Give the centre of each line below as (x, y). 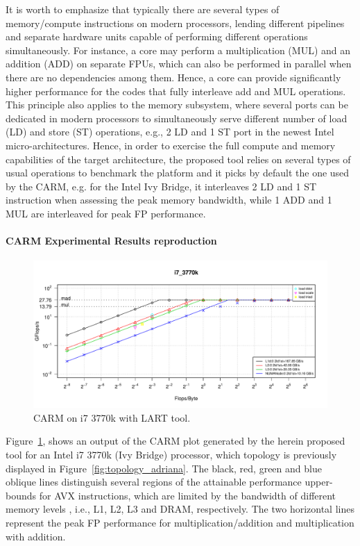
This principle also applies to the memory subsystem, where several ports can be (177, 105)
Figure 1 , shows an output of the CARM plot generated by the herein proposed (175, 441)
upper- (319, 482)
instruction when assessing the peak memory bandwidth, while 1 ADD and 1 (169, 200)
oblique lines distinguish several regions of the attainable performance (154, 482)
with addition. (36, 536)
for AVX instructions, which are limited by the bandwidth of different (188, 495)
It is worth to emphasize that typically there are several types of (143, 9)
